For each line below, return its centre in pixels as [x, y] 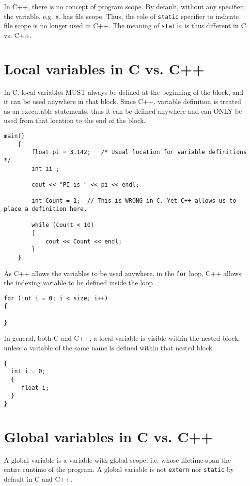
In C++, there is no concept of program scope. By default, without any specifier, [125, 6]
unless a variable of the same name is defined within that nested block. [109, 347]
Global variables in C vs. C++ [109, 436]
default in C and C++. [38, 478]
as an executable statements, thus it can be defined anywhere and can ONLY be [123, 111]
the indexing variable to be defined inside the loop [78, 283]
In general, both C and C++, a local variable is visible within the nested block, [122, 338]
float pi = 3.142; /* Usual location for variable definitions [139, 152]
